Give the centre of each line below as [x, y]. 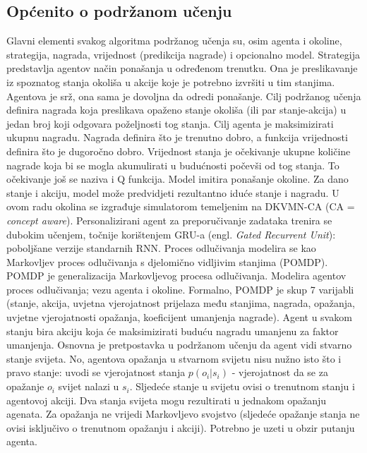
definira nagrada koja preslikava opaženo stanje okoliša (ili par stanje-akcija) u [176, 110]
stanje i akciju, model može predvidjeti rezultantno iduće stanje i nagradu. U [173, 192]
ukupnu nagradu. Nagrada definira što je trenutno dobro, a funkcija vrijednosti [177, 137]
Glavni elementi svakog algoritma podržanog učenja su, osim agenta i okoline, [174, 41]
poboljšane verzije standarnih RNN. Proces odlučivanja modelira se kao [161, 248]
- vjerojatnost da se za [280, 372]
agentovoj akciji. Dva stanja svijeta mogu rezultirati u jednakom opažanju [167, 400]
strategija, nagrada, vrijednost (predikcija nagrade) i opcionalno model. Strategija [183, 54]
